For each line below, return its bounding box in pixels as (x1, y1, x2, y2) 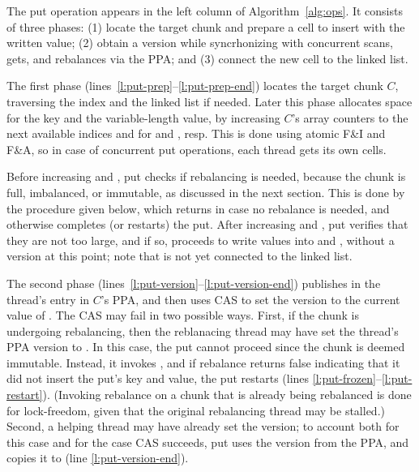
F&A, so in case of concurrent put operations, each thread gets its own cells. (6, 140, 387, 157)
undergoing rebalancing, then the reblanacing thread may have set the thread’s (6, 322, 399, 339)
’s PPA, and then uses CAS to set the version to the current (100, 290, 400, 307)
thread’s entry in (6, 290, 90, 307)
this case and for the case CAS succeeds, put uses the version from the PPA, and (6, 433, 409, 450)
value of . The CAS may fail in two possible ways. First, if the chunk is (6, 307, 359, 324)
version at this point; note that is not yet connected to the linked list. (6, 247, 353, 264)
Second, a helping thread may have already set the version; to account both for (6, 418, 400, 435)
